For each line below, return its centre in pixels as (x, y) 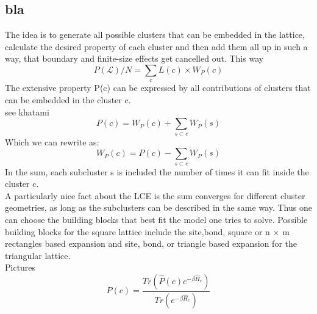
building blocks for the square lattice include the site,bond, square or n (137, 231)
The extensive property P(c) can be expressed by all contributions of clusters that (158, 88)
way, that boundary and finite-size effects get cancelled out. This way (134, 58)
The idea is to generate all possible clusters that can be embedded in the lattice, (155, 35)
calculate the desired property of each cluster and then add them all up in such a (156, 46)
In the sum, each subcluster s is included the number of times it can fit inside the (157, 171)
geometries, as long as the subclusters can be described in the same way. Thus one (158, 207)
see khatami (27, 111)
